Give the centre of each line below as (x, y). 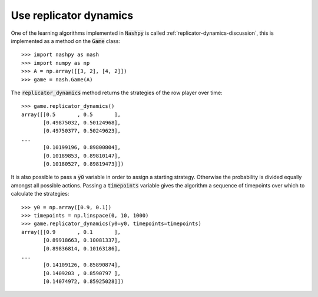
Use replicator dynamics (72, 15)
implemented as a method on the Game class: (66, 41)
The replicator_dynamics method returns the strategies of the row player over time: (117, 93)
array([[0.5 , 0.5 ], (71, 114)
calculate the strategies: (40, 194)
